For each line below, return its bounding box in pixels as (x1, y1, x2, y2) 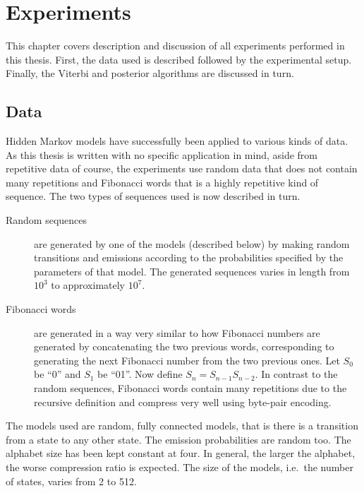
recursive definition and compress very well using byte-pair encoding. (34, 394, 332, 409)
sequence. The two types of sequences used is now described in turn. (6, 189, 301, 203)
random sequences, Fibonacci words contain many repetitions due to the (34, 381, 347, 396)
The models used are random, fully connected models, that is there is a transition (6, 418, 358, 433)
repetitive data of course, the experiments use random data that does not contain (6, 161, 358, 176)
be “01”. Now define (97, 367, 183, 381)
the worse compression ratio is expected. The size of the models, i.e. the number (6, 459, 353, 474)
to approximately (51, 278, 126, 292)
